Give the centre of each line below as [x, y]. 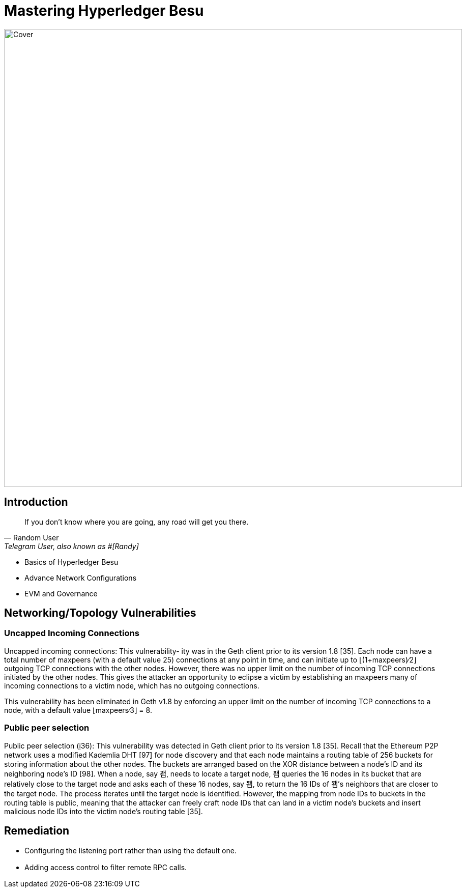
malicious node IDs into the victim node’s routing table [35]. [104, 811]
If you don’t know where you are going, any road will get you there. [137, 522]
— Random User [32, 537]
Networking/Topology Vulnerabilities [100, 613]
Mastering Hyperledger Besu [104, 11]
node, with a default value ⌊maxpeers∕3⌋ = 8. [78, 710]
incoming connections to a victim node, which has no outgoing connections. [132, 685]
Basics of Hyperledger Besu [71, 562]
